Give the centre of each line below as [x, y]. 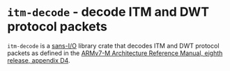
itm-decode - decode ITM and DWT [108, 12]
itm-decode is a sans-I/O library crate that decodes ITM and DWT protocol [113, 45]
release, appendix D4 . [39, 60]
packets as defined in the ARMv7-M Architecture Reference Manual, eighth [115, 53]
